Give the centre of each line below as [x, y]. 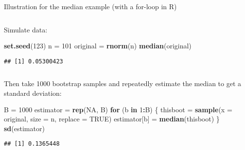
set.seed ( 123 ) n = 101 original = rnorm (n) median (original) [98, 46]
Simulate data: [26, 29]
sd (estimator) [24, 128]
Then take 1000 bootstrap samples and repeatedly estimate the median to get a [123, 83]
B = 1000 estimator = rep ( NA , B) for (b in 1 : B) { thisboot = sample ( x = [118, 109]
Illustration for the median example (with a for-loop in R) [90, 6]
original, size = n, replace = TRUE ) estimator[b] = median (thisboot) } [112, 119]
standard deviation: [33, 93]
